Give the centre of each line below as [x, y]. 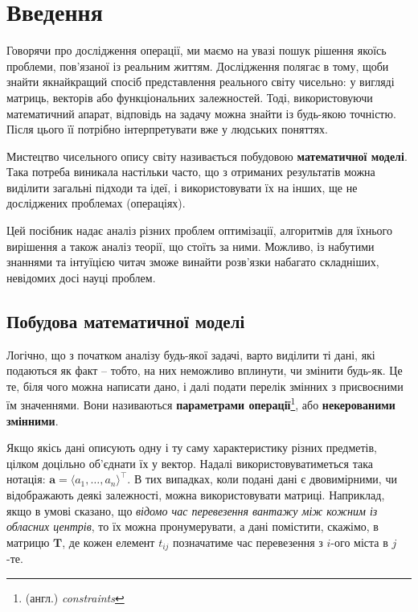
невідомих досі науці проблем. [81, 277]
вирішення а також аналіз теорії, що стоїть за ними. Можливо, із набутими [191, 246]
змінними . [33, 420]
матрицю [28, 542]
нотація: [26, 479]
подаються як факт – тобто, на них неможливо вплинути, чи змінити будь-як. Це [205, 370]
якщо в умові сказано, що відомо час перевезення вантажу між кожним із [192, 510]
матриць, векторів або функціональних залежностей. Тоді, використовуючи [190, 97]
